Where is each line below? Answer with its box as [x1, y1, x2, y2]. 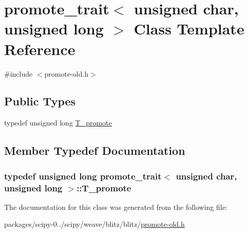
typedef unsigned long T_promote [4, 117, 112, 128]
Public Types [4, 93, 76, 109]
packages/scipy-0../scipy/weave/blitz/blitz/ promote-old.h [4, 219, 185, 229]
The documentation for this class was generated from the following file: [4, 201, 227, 212]
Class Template [133, 18, 244, 39]
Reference [4, 38, 75, 59]
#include [4, 68, 33, 79]
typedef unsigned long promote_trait [4, 169, 162, 182]
